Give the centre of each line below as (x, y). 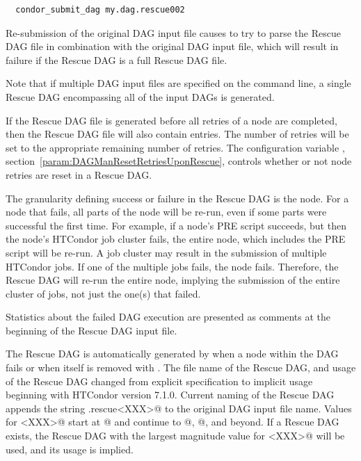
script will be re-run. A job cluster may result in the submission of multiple (166, 252)
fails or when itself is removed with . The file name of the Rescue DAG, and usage (181, 367)
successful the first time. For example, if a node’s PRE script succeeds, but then (176, 225)
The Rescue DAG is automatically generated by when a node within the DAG (172, 354)
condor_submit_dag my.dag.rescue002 (100, 10)
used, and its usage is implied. (70, 449)
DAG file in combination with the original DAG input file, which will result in (172, 46)
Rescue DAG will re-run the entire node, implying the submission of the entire (173, 280)
